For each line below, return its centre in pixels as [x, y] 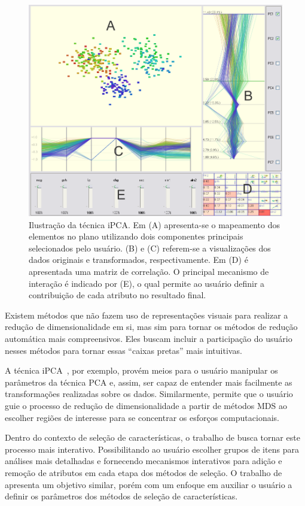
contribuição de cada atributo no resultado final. [118, 295]
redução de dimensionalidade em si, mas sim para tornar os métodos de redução [151, 327]
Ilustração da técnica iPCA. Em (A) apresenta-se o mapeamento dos [154, 224]
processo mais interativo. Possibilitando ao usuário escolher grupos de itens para [152, 449]
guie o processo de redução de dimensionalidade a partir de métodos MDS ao [146, 405]
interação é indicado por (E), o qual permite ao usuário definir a [147, 283]
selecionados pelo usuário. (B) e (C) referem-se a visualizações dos [150, 248]
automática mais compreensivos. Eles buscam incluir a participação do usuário [149, 339]
